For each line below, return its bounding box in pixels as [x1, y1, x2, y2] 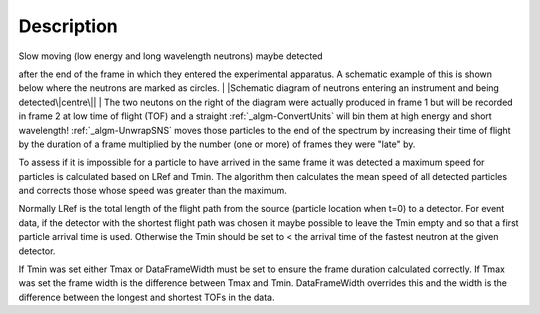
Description [18, 15, 119, 37]
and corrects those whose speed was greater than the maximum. [18, 185, 287, 197]
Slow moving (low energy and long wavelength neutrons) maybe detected [18, 50, 324, 62]
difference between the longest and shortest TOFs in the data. [18, 291, 275, 303]
